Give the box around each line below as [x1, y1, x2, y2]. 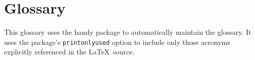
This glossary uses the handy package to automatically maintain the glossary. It [4, 27, 251, 37]
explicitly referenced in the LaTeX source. [4, 46, 135, 57]
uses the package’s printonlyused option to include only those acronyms [4, 36, 230, 47]
